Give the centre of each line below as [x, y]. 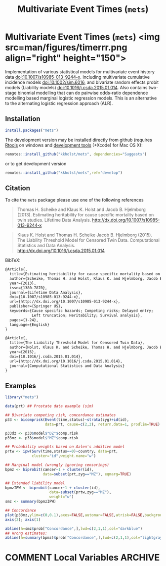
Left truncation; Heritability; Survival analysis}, [87, 315]
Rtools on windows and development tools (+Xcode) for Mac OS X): [74, 145]
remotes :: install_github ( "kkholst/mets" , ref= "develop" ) [64, 173]
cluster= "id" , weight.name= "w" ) [64, 456]
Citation [18, 188]
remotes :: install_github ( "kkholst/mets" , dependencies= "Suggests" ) [76, 154]
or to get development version [36, 163]
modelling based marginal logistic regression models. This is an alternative [81, 98]
